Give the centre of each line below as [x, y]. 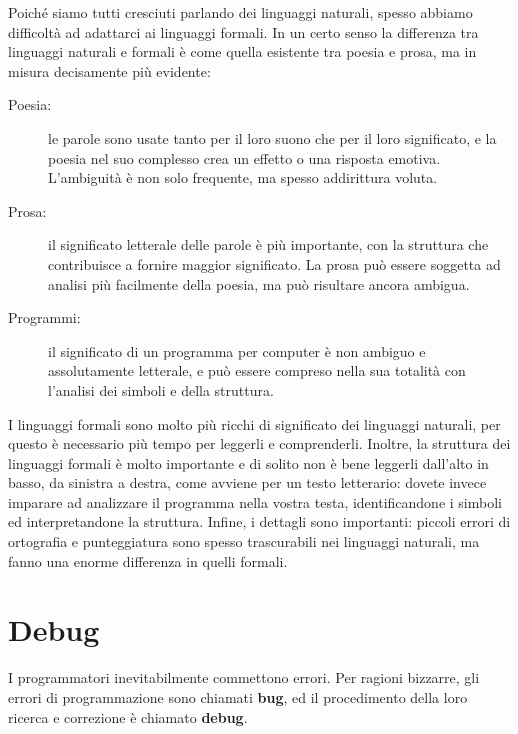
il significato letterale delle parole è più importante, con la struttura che [268, 244]
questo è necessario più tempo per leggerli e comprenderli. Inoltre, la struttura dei [259, 443]
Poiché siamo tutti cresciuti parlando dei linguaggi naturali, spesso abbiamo [240, 12]
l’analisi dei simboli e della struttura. [161, 389]
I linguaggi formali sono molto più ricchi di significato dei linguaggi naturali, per [254, 423]
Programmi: [44, 317]
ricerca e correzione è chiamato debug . [128, 716]
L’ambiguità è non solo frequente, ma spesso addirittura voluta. [243, 177]
